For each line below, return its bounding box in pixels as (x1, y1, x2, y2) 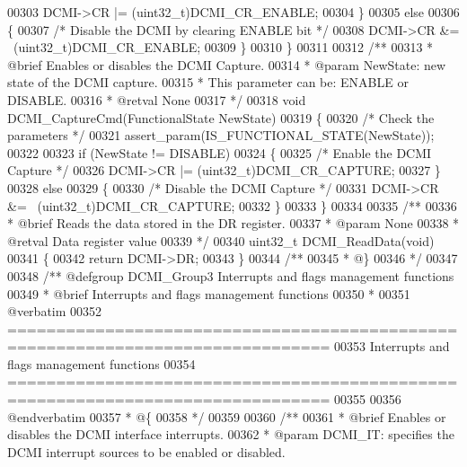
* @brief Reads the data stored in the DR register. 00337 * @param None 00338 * (7, 214, 460, 233)
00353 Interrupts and (334, 337, 450, 356)
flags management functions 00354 (7, 354, 196, 373)
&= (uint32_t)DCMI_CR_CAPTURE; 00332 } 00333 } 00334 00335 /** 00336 (7, 196, 457, 215)
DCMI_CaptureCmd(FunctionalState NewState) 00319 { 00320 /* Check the (7, 108, 435, 127)
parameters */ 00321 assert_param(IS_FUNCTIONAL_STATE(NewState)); (7, 126, 435, 145)
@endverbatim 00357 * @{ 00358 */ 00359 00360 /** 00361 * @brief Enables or (7, 407, 446, 426)
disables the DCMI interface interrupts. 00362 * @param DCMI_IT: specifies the (7, 425, 454, 444)
